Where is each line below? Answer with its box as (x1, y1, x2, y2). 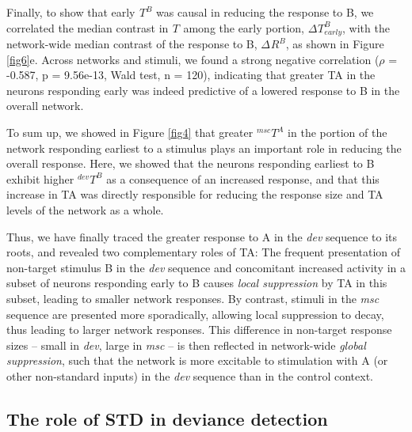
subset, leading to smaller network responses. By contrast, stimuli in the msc (6, 290, 380, 306)
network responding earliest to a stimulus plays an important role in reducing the (6, 139, 402, 156)
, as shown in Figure (285, 36, 384, 52)
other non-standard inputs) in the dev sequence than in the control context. (6, 367, 373, 384)
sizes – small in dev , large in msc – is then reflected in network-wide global (6, 336, 366, 353)
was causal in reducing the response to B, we (156, 4, 374, 20)
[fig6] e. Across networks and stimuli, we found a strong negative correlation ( (6, 51, 380, 67)
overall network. (6, 97, 84, 114)
